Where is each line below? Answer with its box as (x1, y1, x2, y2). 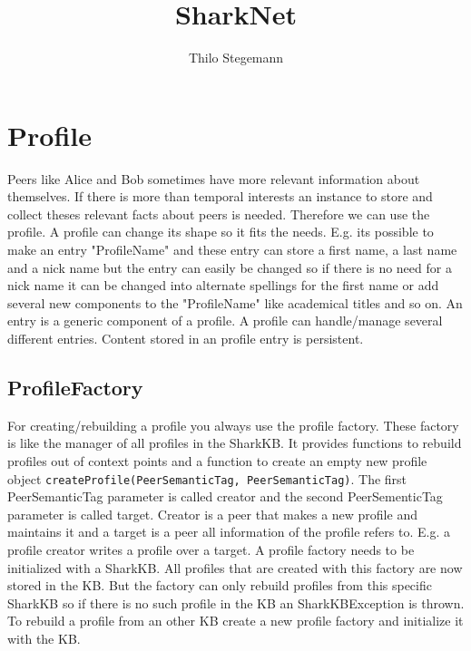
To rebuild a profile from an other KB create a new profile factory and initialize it (7, 611, 464, 630)
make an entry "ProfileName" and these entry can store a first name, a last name (7, 240, 457, 259)
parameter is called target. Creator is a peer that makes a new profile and (7, 504, 417, 523)
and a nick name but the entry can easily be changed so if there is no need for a (7, 257, 452, 277)
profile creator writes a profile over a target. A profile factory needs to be (7, 540, 415, 559)
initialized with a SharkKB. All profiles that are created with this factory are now (7, 558, 463, 577)
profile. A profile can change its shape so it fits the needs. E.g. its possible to (7, 222, 434, 241)
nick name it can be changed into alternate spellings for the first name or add (7, 276, 439, 295)
